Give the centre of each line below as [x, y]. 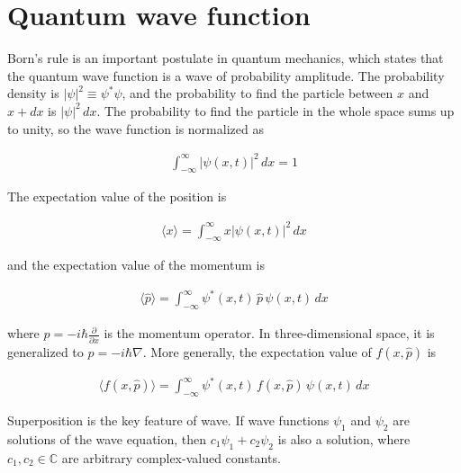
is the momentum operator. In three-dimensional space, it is [269, 333]
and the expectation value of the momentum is [136, 265]
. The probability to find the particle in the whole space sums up [276, 110]
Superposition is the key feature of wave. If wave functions [168, 419]
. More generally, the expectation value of [257, 351]
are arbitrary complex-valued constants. [171, 457]
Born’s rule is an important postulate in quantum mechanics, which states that [226, 58]
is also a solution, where [344, 438]
